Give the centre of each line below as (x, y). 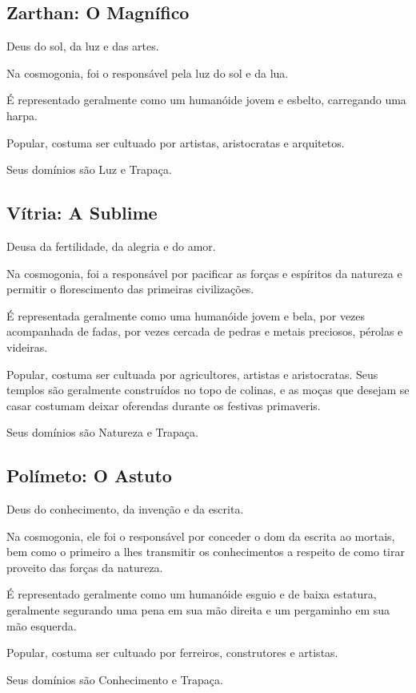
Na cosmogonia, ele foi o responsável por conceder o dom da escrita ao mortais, (201, 536)
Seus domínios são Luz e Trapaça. (89, 169)
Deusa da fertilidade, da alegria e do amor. (111, 246)
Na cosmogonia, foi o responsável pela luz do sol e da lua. (148, 73)
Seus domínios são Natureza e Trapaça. (102, 432)
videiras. (27, 346)
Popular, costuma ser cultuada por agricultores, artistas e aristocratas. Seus (192, 374)
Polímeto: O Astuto (89, 475)
